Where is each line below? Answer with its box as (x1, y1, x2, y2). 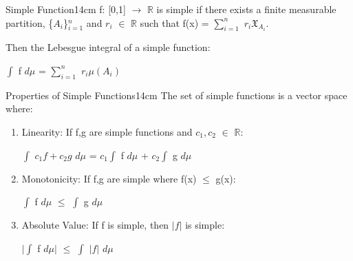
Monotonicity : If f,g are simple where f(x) (21, 171, 197, 185)
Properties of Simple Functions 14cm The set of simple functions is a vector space (6, 87, 347, 102)
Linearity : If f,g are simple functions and (21, 124, 193, 138)
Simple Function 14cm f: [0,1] (6, 2, 126, 16)
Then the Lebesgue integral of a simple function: (6, 40, 211, 54)
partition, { (6, 15, 54, 30)
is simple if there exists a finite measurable (156, 2, 336, 16)
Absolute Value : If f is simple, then (21, 218, 169, 232)
